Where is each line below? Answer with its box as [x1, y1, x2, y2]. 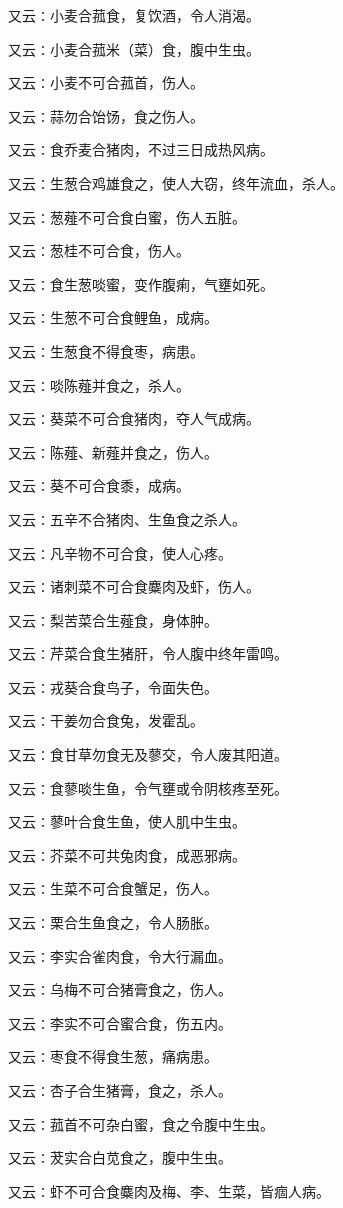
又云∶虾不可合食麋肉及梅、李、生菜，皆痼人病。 [8, 1180, 330, 1201]
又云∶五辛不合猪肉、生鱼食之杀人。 [8, 508, 246, 529]
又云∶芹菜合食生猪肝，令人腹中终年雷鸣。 [8, 643, 288, 664]
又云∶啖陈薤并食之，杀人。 [8, 374, 190, 395]
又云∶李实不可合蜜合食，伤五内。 [8, 1012, 232, 1033]
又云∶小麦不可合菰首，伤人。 [8, 72, 204, 93]
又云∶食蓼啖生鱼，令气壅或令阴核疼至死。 [8, 777, 288, 798]
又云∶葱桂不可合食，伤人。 [8, 240, 190, 261]
